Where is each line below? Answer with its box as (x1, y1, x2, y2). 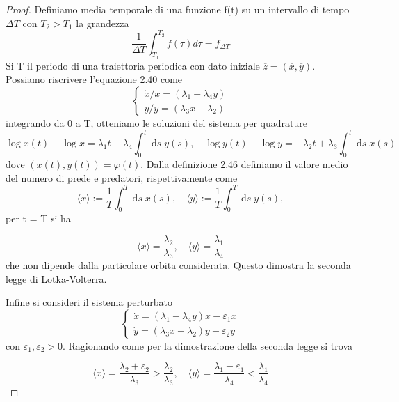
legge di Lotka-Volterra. (6, 271, 107, 286)
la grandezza (76, 15, 129, 30)
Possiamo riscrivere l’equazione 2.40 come (6, 72, 183, 86)
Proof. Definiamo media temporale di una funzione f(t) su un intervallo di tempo (6, 2, 350, 16)
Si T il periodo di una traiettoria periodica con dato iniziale (6, 58, 260, 72)
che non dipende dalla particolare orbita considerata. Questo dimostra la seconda (6, 257, 351, 272)
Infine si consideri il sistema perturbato (6, 295, 172, 309)
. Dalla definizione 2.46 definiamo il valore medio (140, 156, 348, 171)
